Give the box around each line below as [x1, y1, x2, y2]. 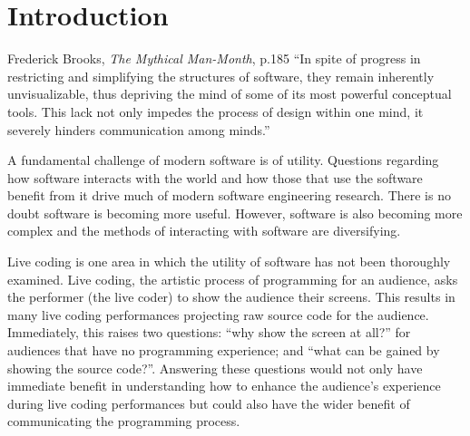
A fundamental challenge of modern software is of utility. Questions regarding [7, 150, 439, 170]
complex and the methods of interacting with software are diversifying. [7, 221, 401, 240]
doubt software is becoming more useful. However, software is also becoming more [7, 203, 463, 222]
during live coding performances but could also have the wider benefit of [7, 393, 410, 412]
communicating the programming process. [7, 412, 240, 431]
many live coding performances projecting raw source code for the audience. [7, 305, 429, 324]
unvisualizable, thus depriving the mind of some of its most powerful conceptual [7, 84, 452, 103]
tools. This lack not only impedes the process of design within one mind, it [7, 102, 424, 121]
